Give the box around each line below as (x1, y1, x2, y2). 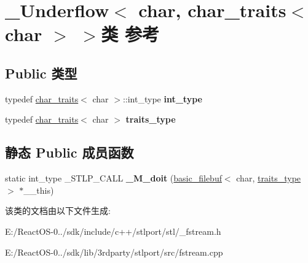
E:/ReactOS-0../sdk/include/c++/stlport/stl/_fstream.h (5, 224, 221, 237)
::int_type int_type (122, 92, 202, 105)
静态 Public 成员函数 (5, 143, 134, 162)
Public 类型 (5, 63, 77, 82)
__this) (23, 183, 54, 196)
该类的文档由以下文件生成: (5, 204, 111, 217)
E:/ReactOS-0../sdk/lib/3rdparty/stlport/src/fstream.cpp (5, 245, 223, 258)
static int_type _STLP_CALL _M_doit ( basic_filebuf (5, 172, 222, 185)
